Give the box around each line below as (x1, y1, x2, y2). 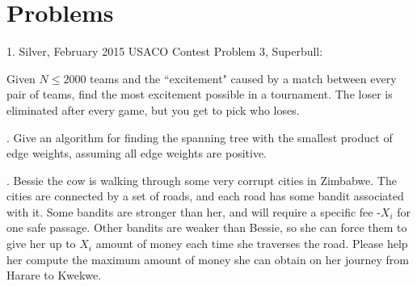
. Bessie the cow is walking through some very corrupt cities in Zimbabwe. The (6, 171, 397, 188)
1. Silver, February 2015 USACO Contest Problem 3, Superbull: (6, 43, 323, 60)
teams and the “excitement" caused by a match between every (90, 69, 397, 86)
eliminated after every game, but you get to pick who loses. (6, 101, 300, 118)
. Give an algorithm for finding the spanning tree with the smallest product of (6, 128, 393, 145)
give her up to (6, 235, 76, 252)
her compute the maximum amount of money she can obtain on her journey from (6, 250, 410, 267)
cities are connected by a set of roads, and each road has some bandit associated (6, 187, 404, 204)
